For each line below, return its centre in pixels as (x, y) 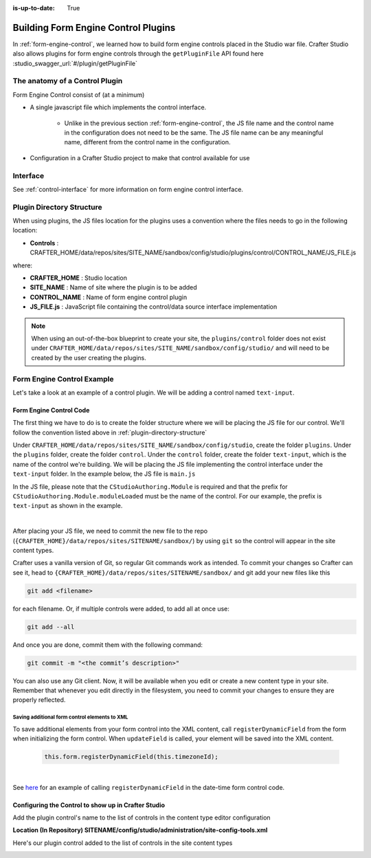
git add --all (51, 627)
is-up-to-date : (34, 8)
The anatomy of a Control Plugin (68, 81)
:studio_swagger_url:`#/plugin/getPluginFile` (75, 63)
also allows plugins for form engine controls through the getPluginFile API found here (138, 54)
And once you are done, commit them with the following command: (108, 645)
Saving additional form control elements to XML (70, 717)
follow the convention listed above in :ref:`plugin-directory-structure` (110, 432)
